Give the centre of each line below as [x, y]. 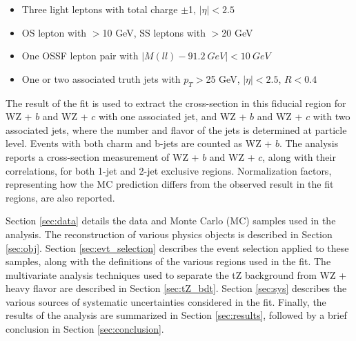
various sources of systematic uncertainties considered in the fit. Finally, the [166, 301]
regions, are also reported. [60, 197]
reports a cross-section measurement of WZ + [102, 156]
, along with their [299, 156]
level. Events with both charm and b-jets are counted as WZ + [139, 143]
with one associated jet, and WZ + [172, 116]
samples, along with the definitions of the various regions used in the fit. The [168, 261]
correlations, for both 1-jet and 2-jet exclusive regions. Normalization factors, [169, 170]
